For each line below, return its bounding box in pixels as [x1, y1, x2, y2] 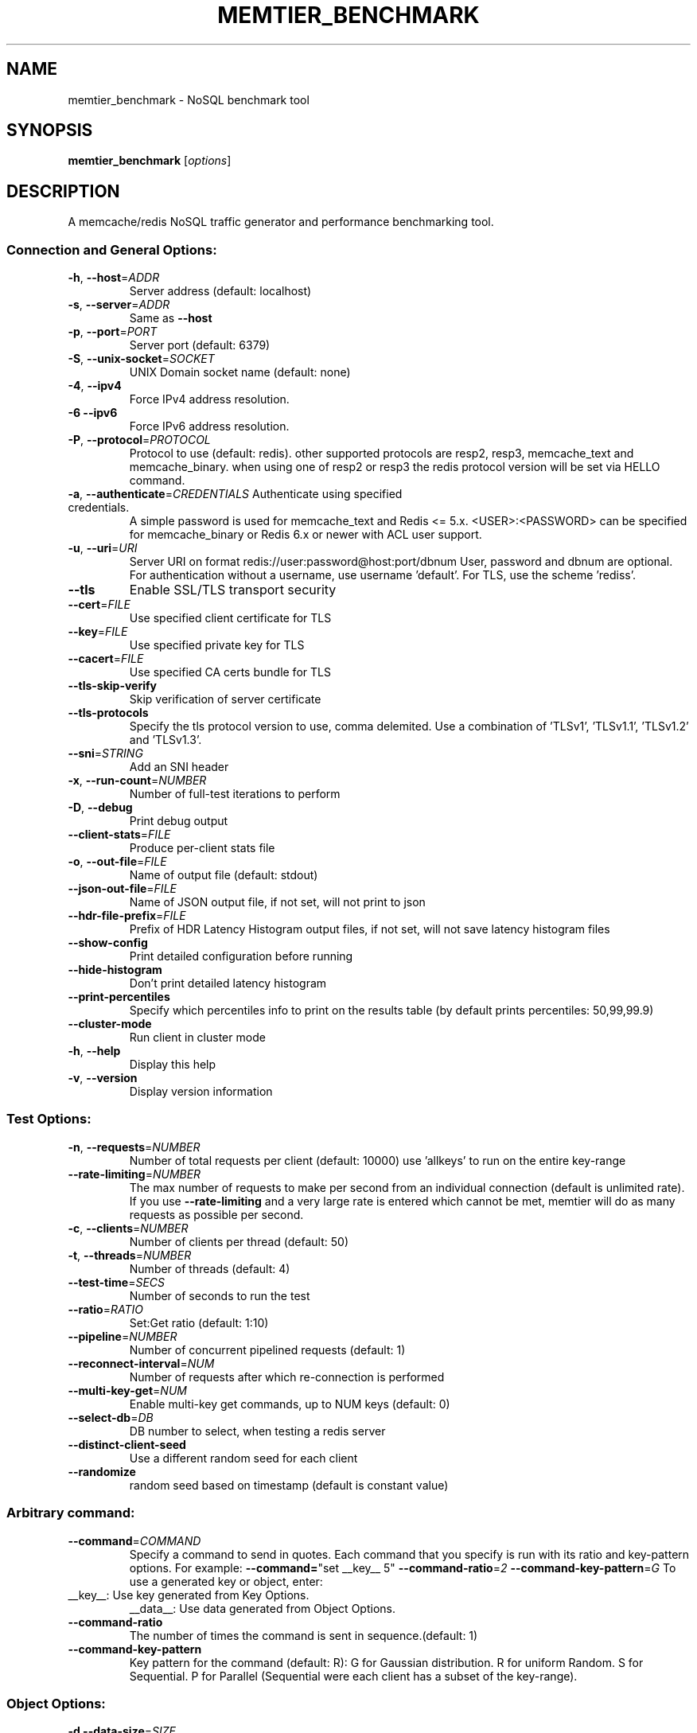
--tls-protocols [68, 706, 149, 720]
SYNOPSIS [6, 120, 93, 141]
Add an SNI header [129, 760, 229, 774]
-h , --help [68, 1044, 121, 1058]
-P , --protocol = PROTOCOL [68, 433, 211, 447]
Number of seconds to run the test [129, 1288, 310, 1303]
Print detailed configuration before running [129, 949, 353, 964]
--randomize [68, 1464, 136, 1478]
